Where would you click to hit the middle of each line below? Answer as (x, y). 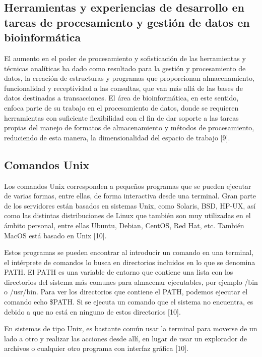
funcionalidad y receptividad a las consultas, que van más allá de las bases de (123, 88)
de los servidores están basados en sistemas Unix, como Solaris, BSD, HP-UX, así (130, 205)
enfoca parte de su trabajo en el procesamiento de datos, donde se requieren (121, 107)
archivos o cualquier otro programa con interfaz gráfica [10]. (96, 348)
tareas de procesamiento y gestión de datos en (127, 22)
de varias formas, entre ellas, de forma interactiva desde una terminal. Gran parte (130, 196)
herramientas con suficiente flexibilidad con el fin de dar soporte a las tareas (121, 117)
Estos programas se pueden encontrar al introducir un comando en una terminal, (129, 252)
